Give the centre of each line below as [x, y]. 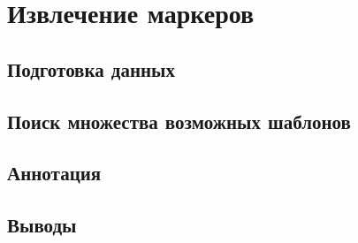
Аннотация [54, 173]
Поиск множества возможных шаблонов [179, 121]
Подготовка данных [91, 68]
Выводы [42, 225]
